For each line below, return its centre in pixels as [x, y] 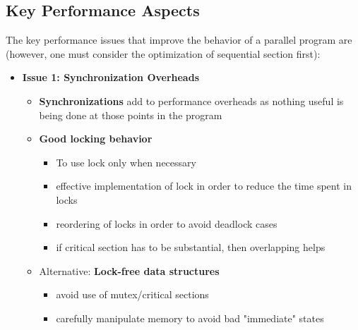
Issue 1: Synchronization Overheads [111, 77]
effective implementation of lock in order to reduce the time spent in [204, 186]
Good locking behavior [96, 139]
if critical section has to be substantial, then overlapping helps [191, 247]
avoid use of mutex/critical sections [132, 294]
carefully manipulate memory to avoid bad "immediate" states [190, 318]
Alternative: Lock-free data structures [129, 270]
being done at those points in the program [131, 115]
